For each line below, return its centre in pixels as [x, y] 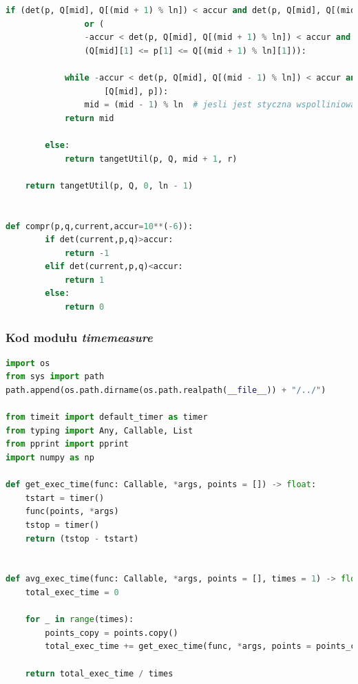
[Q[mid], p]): [136, 91]
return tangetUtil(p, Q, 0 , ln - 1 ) [109, 185]
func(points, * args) [72, 512]
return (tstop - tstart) [82, 538]
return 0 [84, 307]
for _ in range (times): [80, 620]
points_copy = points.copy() [112, 633]
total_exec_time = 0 [72, 592]
